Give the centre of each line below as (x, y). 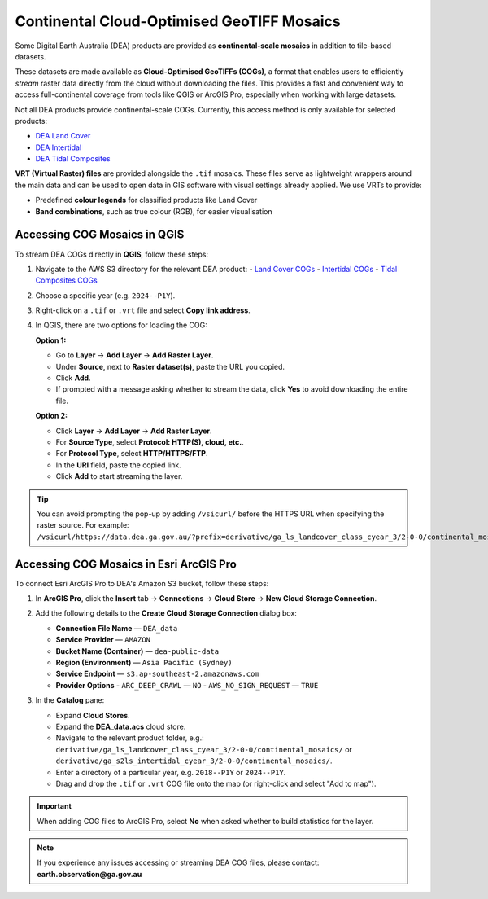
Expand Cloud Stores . (93, 715)
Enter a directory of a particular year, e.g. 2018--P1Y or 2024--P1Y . (171, 772)
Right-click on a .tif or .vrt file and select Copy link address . (143, 310)
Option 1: (51, 340)
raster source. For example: (83, 525)
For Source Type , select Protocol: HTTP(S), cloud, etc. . (150, 442)
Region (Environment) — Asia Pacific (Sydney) (144, 662)
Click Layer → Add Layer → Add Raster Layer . (134, 431)
